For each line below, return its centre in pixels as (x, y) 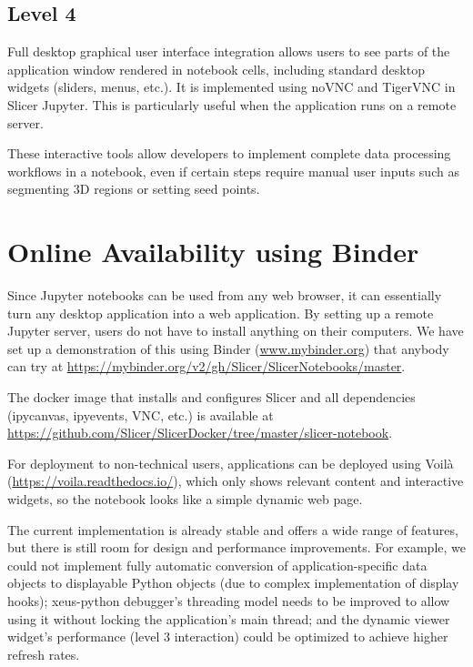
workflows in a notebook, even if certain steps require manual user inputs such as (233, 171)
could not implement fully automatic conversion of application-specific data (217, 565)
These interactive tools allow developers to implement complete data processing (229, 153)
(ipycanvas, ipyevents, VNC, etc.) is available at (141, 414)
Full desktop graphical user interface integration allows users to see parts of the (229, 51)
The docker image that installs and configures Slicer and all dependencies (211, 397)
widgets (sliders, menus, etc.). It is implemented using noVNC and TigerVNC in (231, 87)
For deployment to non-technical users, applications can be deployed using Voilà (231, 463)
